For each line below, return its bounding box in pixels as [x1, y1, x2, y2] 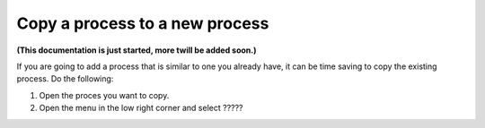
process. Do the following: [16, 73, 114, 84]
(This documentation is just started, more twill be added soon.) [16, 45, 257, 55]
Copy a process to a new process [16, 13, 269, 33]
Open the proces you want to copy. [39, 90, 170, 100]
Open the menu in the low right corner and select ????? [39, 103, 243, 114]
